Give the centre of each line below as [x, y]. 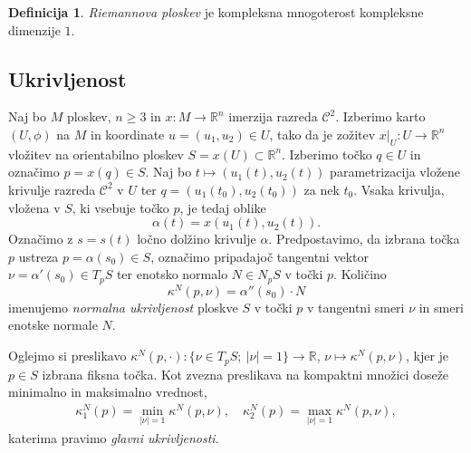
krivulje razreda [52, 189]
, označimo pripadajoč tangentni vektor [260, 256]
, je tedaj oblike [223, 207]
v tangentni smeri [356, 307]
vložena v [34, 207]
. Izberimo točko [327, 154]
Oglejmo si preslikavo [67, 356]
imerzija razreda [273, 116]
